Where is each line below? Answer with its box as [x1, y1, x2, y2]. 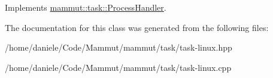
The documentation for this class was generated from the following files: [5, 21, 269, 33]
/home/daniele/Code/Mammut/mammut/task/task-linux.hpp [5, 41, 232, 54]
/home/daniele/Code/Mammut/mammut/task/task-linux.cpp [5, 61, 232, 73]
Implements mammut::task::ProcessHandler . [5, 1, 166, 13]
